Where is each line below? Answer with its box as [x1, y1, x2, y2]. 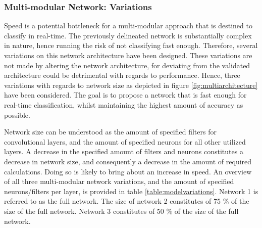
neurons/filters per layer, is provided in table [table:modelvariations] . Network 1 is [4, 186, 258, 196]
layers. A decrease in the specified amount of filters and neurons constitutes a [4, 146, 243, 157]
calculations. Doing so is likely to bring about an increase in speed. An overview [4, 166, 252, 176]
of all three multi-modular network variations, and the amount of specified [4, 176, 234, 187]
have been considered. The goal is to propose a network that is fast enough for [4, 89, 247, 100]
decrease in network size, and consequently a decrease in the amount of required [4, 156, 252, 166]
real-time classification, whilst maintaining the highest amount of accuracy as [4, 99, 243, 110]
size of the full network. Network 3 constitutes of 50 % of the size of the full [4, 205, 239, 216]
